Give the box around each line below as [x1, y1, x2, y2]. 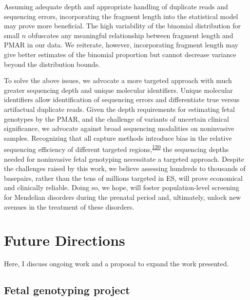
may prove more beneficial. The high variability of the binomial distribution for [4, 21, 241, 31]
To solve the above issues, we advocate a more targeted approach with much [4, 75, 232, 86]
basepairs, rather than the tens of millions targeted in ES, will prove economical [4, 172, 243, 183]
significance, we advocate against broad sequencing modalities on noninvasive [4, 123, 234, 133]
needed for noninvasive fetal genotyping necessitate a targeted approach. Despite [4, 153, 244, 164]
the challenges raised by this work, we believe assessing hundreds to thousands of [4, 163, 246, 173]
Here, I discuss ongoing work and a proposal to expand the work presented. [4, 258, 229, 269]
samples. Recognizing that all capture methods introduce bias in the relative [4, 132, 232, 143]
